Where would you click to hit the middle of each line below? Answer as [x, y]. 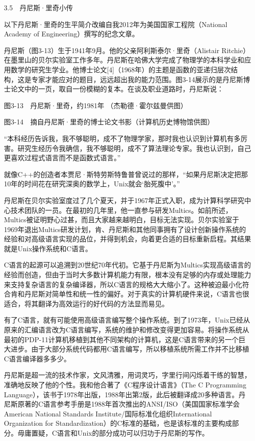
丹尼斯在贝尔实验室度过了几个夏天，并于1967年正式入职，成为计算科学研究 [124, 200]
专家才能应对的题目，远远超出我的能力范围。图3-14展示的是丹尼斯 [137, 79]
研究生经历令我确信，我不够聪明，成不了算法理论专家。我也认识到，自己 [134, 148]
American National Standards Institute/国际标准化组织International [108, 413]
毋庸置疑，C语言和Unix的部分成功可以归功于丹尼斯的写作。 [113, 432]
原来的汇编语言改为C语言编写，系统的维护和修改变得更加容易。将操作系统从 [127, 330]
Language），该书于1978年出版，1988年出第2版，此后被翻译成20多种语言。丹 [125, 394]
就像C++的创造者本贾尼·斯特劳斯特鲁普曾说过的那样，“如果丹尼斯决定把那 [126, 174]
